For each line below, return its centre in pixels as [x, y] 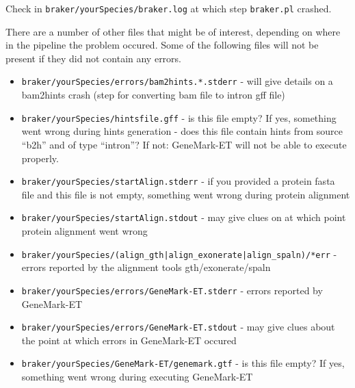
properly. [40, 158]
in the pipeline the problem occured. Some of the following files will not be [162, 45]
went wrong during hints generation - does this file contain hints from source [182, 131]
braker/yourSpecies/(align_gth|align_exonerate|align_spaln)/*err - [179, 254]
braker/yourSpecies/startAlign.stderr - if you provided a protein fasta [178, 181]
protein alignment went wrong [84, 231]
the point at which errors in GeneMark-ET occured [129, 340]
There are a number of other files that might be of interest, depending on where [173, 31]
